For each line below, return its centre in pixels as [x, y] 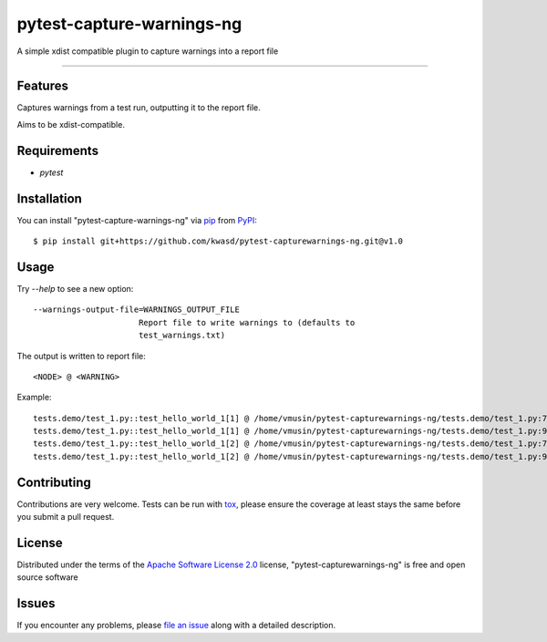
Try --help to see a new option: [75, 288]
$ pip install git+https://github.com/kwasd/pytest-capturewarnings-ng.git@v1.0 [218, 241]
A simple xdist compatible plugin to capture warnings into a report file [148, 51]
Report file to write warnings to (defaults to [247, 322]
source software [47, 577]
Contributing [54, 482]
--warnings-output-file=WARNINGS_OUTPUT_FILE [137, 310]
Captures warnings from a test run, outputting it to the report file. [139, 108]
